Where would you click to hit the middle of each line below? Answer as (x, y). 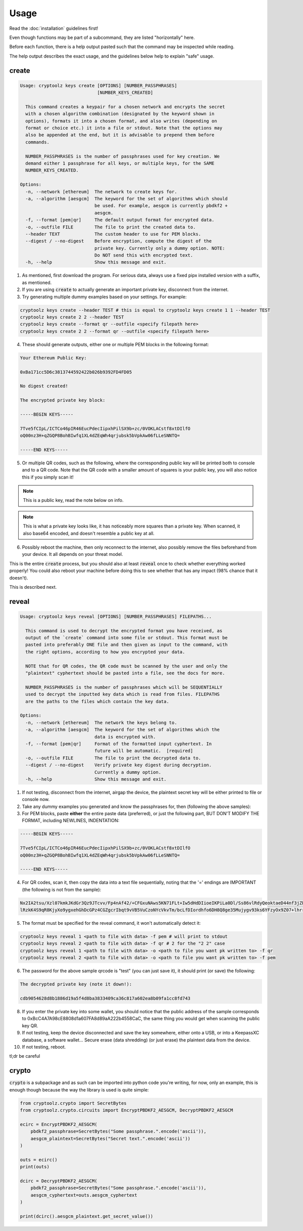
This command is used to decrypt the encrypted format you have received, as (124, 631)
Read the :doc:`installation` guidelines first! (54, 28)
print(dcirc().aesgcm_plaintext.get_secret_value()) (87, 1216)
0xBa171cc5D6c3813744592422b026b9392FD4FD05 (76, 372)
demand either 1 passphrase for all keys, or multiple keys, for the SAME (120, 163)
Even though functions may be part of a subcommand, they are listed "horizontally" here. (102, 37)
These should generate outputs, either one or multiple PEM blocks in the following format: (115, 344)
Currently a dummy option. (128, 772)
